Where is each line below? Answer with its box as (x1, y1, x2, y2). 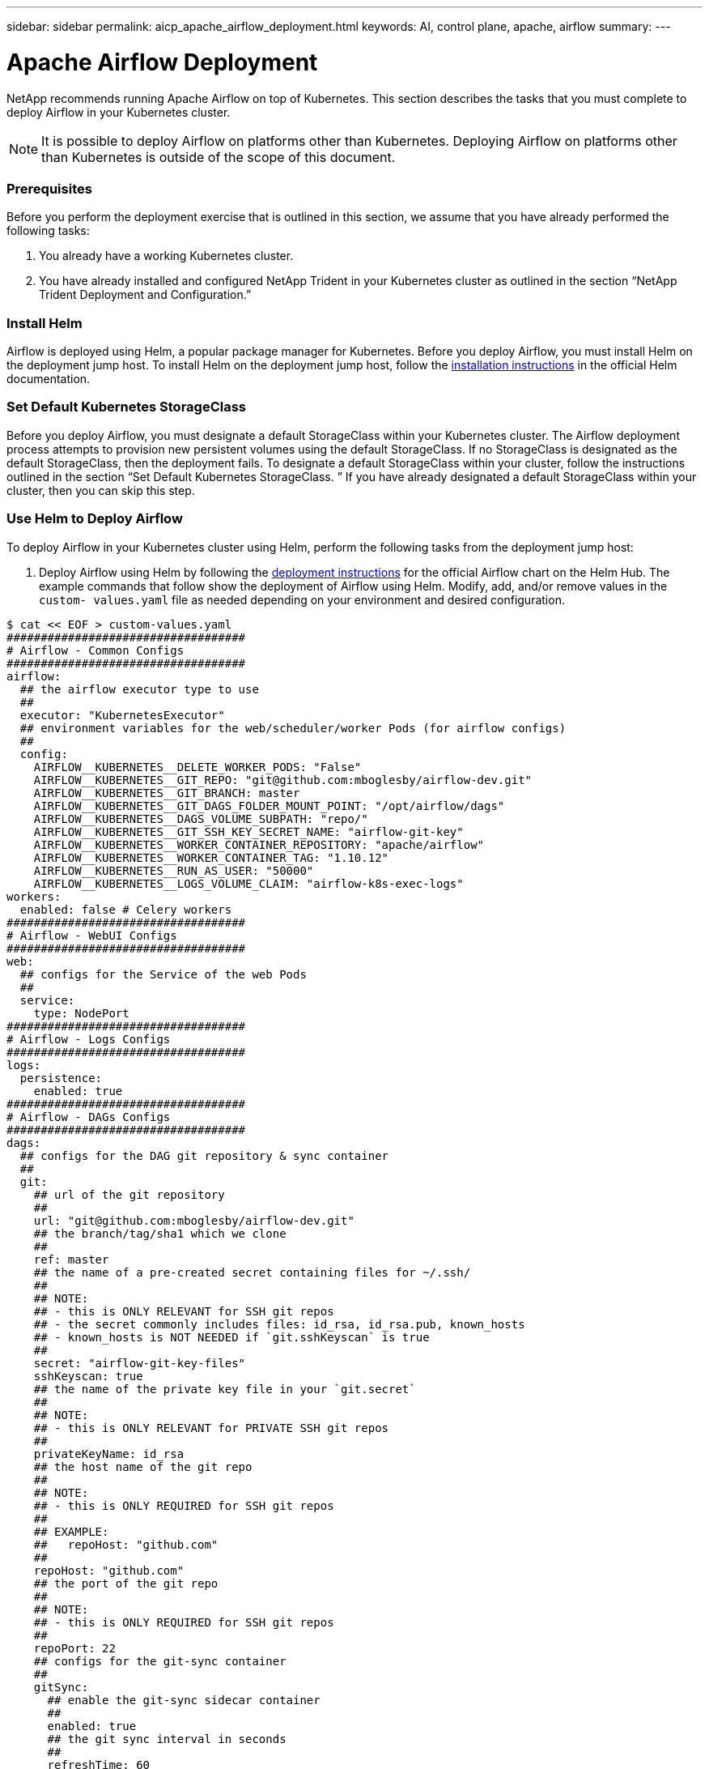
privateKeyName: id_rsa (33, 1447, 185, 1460)
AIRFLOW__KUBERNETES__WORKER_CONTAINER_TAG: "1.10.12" (33, 850, 389, 864)
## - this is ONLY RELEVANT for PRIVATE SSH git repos (33, 1421, 389, 1434)
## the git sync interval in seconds (47, 1732, 287, 1746)
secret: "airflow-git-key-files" (33, 1356, 246, 1370)
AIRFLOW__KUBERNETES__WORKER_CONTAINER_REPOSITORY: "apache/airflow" (33, 838, 485, 851)
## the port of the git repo (33, 1576, 219, 1590)
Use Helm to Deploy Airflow (6, 510, 183, 527)
